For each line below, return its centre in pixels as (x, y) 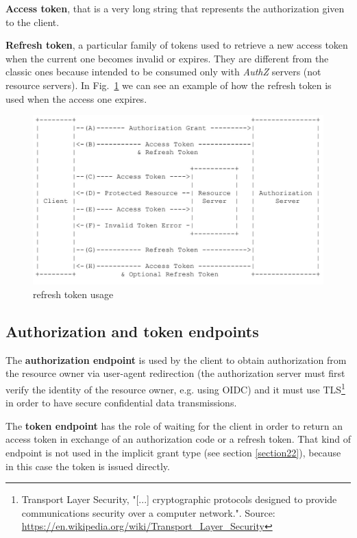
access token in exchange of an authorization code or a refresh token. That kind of (178, 439)
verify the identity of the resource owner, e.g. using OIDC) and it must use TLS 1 (175, 388)
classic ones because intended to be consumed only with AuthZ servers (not (163, 72)
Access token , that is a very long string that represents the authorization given (175, 8)
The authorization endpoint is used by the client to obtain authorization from (176, 359)
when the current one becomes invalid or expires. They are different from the (167, 58)
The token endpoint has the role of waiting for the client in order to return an (174, 425)
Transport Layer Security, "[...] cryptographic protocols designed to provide (179, 499)
